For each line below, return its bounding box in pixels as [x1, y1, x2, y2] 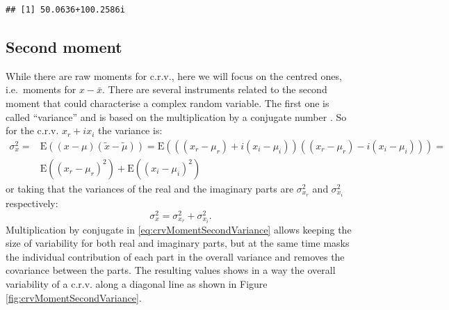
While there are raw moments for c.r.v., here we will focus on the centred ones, [6, 68, 342, 83]
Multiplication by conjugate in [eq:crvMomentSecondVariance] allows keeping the [6, 222, 352, 236]
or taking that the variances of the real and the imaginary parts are [6, 181, 294, 195]
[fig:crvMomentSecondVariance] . [6, 290, 142, 304]
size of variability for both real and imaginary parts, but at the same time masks [6, 236, 350, 250]
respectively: [6, 195, 58, 210]
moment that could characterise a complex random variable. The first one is [6, 95, 329, 110]
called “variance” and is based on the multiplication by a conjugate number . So [6, 109, 347, 124]
